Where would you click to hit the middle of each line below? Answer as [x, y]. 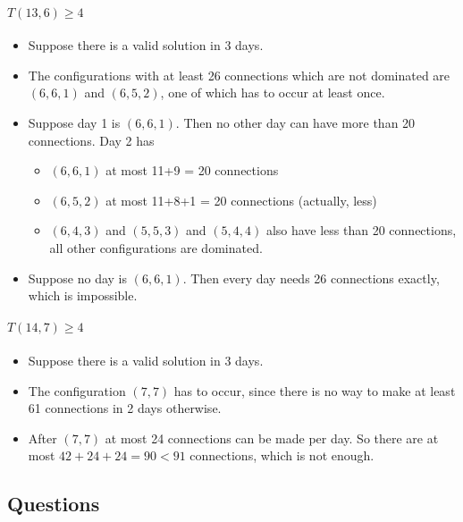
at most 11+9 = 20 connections [192, 170]
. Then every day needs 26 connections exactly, [311, 278]
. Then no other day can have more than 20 [295, 122]
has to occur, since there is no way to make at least [315, 390]
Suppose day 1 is [74, 122]
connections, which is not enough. [282, 455]
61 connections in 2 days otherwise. [125, 408]
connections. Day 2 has [91, 140]
